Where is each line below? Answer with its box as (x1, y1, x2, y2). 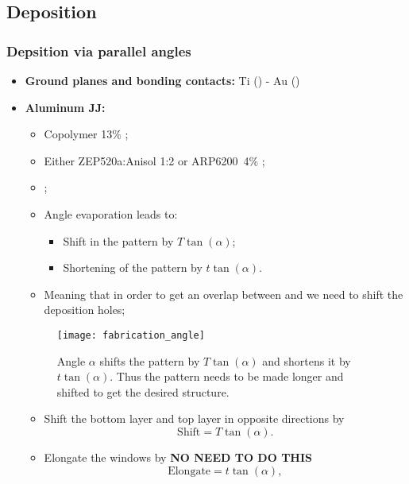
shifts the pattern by (99, 352, 200, 369)
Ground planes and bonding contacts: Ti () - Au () (25, 72, 300, 88)
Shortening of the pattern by (63, 259, 203, 276)
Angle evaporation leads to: (44, 205, 178, 222)
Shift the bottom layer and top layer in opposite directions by (44, 410, 345, 427)
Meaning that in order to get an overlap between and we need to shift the (44, 285, 403, 302)
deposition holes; (44, 301, 125, 318)
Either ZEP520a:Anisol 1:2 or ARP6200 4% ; (44, 152, 265, 168)
